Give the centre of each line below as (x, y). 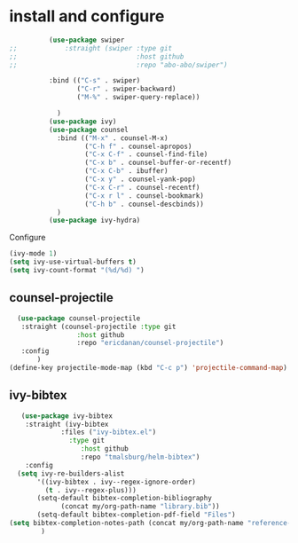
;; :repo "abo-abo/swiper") (118, 65)
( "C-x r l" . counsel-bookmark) (144, 196)
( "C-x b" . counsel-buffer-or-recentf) (158, 163)
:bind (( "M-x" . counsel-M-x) (112, 138)
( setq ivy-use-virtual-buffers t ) (73, 262)
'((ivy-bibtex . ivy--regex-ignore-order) (117, 482)
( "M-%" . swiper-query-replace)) (138, 98)
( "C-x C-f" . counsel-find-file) (146, 154)
